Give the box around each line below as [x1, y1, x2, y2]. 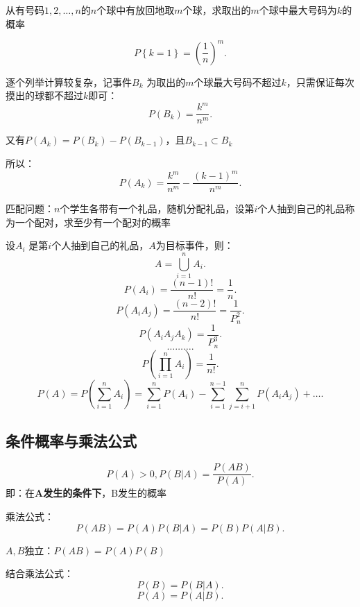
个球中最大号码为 [259, 3, 337, 17]
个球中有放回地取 [96, 3, 175, 17]
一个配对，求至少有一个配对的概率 [15, 214, 171, 229]
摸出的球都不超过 [6, 88, 83, 103]
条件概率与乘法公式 [6, 429, 137, 451]
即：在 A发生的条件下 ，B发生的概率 [6, 486, 167, 500]
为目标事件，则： [155, 238, 234, 253]
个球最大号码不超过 [194, 74, 282, 89]
